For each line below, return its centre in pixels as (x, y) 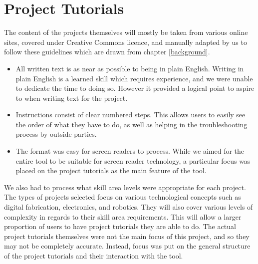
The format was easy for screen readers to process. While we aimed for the (130, 151)
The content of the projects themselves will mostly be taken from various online (126, 32)
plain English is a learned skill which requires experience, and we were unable (134, 78)
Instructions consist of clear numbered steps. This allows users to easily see (130, 115)
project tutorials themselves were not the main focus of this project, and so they (127, 236)
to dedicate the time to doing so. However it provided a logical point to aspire (135, 88)
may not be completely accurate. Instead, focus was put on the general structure (127, 246)
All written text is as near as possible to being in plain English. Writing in (130, 68)
